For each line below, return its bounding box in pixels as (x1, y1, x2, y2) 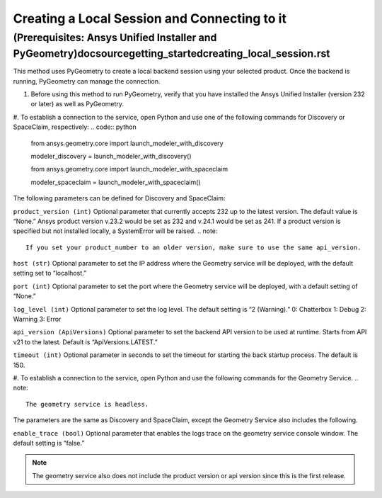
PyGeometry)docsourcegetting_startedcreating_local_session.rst (13, 47, 330, 60)
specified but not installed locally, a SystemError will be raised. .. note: (13, 227, 218, 235)
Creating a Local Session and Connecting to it (13, 11, 286, 26)
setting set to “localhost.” (13, 269, 87, 278)
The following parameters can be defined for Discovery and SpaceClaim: (13, 194, 226, 203)
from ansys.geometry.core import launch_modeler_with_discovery (30, 139, 224, 147)
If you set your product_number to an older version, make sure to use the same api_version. (25, 243, 361, 251)
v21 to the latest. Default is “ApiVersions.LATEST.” (13, 337, 158, 346)
